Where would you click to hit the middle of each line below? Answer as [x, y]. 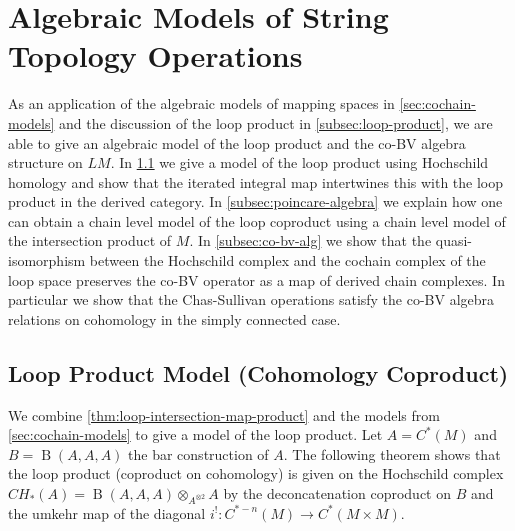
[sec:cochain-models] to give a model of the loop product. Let [195, 434]
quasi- [454, 240]
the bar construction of [198, 453]
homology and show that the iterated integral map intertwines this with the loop [256, 181]
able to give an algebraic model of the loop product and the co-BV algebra [237, 142]
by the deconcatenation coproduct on [337, 493]
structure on [45, 162]
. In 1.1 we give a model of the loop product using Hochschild [299, 162]
